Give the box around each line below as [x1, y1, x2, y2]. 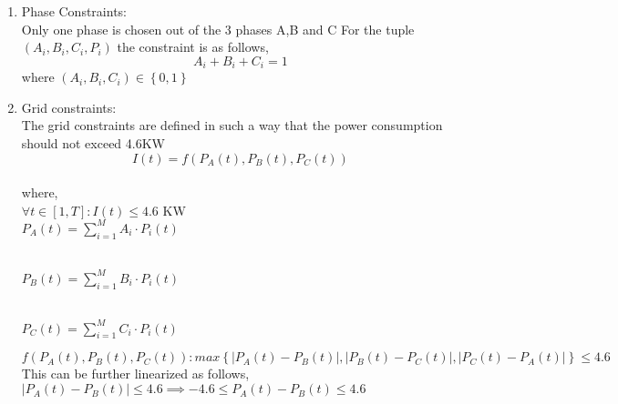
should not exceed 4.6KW [21, 134, 165, 153]
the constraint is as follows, [117, 37, 269, 56]
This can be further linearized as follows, [21, 364, 250, 383]
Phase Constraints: [21, 2, 127, 20]
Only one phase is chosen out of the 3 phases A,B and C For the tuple [21, 19, 415, 38]
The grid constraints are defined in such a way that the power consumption [21, 116, 443, 135]
